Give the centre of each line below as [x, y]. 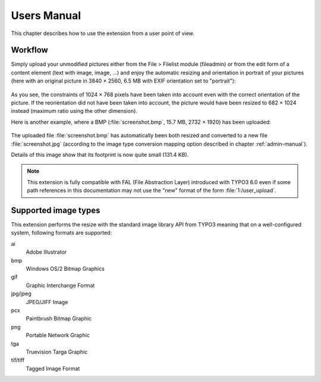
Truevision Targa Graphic [57, 352]
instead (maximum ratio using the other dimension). [74, 111]
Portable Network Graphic [58, 335]
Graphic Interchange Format [60, 285]
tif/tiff [18, 360]
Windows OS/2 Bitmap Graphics [65, 269]
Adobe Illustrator [46, 252]
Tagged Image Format [53, 368]
